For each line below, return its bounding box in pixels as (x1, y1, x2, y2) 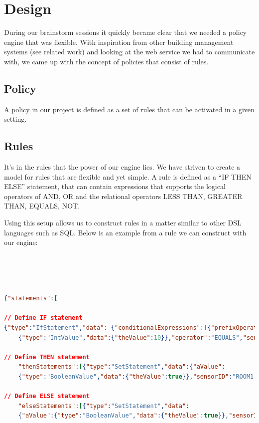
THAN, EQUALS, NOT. (4, 201, 80, 211)
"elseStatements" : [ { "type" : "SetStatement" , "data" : (18, 402, 190, 410)
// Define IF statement (4, 314, 83, 322)
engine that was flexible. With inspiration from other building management (4, 36, 234, 47)
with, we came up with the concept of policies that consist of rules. (4, 56, 209, 66)
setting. (4, 114, 27, 124)
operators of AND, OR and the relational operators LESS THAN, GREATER (4, 191, 243, 201)
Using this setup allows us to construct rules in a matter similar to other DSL (4, 217, 242, 228)
